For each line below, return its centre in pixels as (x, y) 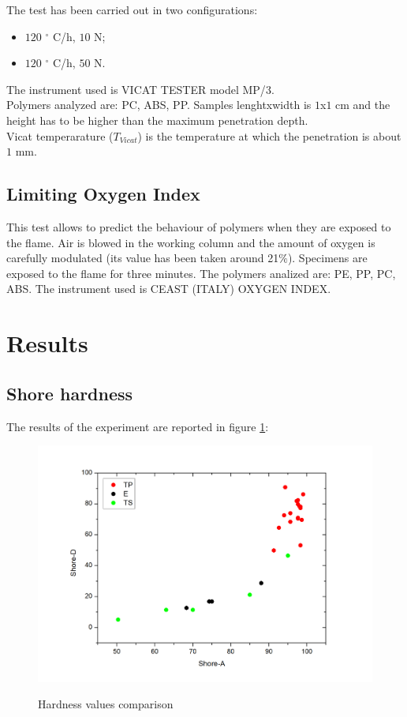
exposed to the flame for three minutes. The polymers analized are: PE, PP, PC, (201, 273)
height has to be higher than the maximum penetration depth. (157, 120)
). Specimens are (327, 258)
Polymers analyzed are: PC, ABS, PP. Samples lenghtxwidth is (159, 105)
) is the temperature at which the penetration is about (269, 135)
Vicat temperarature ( (60, 135)
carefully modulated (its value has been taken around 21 (143, 258)
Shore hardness (70, 393)
